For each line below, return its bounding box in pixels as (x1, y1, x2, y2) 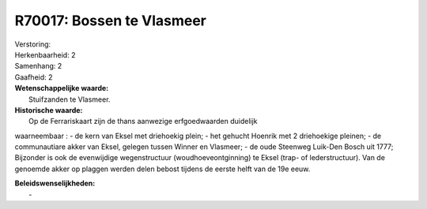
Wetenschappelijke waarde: (14, 84, 109, 93)
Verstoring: (14, 39, 51, 49)
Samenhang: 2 (14, 62, 62, 71)
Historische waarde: (14, 105, 83, 114)
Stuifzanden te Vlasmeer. (28, 95, 111, 104)
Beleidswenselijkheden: (14, 178, 96, 188)
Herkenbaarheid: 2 (14, 50, 76, 59)
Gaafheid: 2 (14, 72, 53, 82)
